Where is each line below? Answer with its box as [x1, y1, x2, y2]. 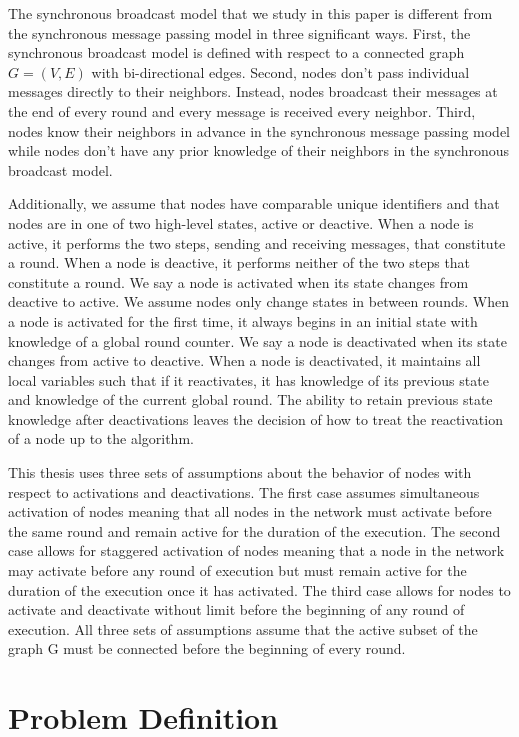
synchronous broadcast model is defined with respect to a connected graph [8, 42, 465, 63]
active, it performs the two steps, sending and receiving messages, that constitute [8, 232, 506, 253]
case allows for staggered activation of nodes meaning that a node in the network [8, 540, 505, 561]
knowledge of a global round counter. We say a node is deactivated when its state [8, 330, 507, 351]
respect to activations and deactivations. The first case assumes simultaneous [8, 481, 480, 502]
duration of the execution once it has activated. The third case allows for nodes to [8, 579, 511, 600]
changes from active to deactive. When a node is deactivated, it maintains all [8, 350, 481, 371]
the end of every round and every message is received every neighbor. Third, [8, 100, 476, 121]
